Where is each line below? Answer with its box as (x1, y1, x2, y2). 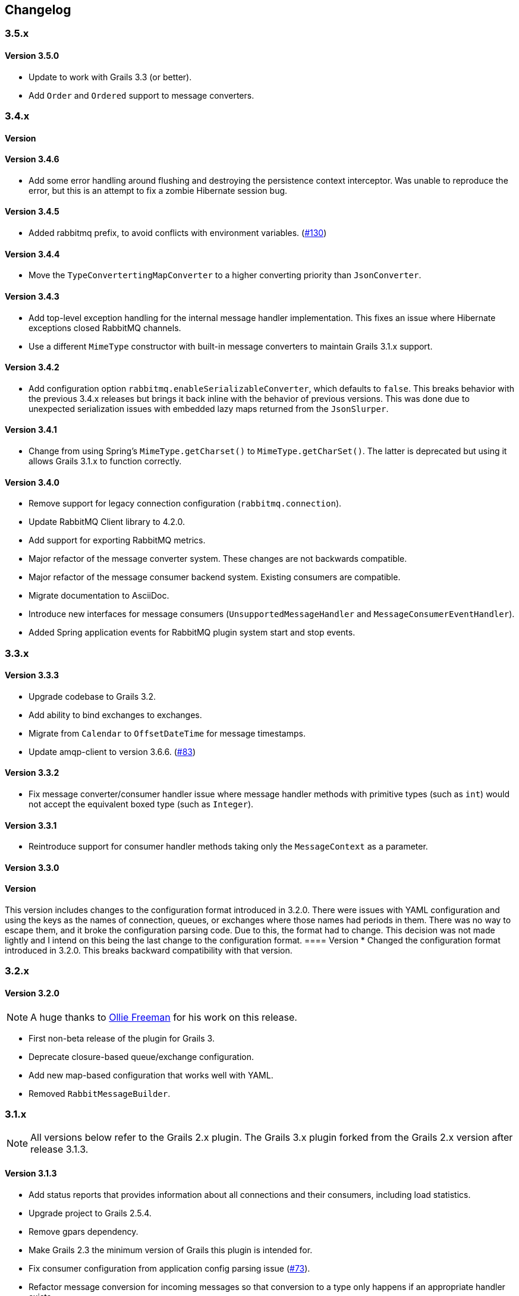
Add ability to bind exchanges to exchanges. (29, 709, 202, 720)
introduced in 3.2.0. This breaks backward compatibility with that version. (5, 945, 292, 956)
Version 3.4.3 (5, 291, 59, 301)
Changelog (5, 2, 71, 17)
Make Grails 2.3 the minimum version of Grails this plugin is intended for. (29, 1244, 313, 1255)
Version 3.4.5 (5, 206, 59, 217)
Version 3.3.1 (5, 820, 57, 831)
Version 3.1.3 (5, 1168, 57, 1178)
